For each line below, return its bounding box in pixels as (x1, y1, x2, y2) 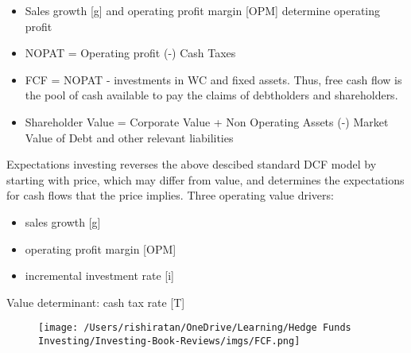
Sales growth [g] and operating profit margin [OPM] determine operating (25, 2, 381, 18)
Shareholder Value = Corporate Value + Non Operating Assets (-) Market (25, 113, 389, 130)
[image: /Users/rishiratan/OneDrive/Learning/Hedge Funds (38, 322, 351, 334)
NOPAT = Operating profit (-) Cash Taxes (25, 45, 236, 61)
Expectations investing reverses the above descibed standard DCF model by (6, 156, 377, 173)
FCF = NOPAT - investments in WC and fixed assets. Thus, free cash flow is (25, 71, 402, 87)
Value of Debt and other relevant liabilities (25, 129, 234, 145)
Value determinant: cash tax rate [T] (6, 293, 185, 310)
